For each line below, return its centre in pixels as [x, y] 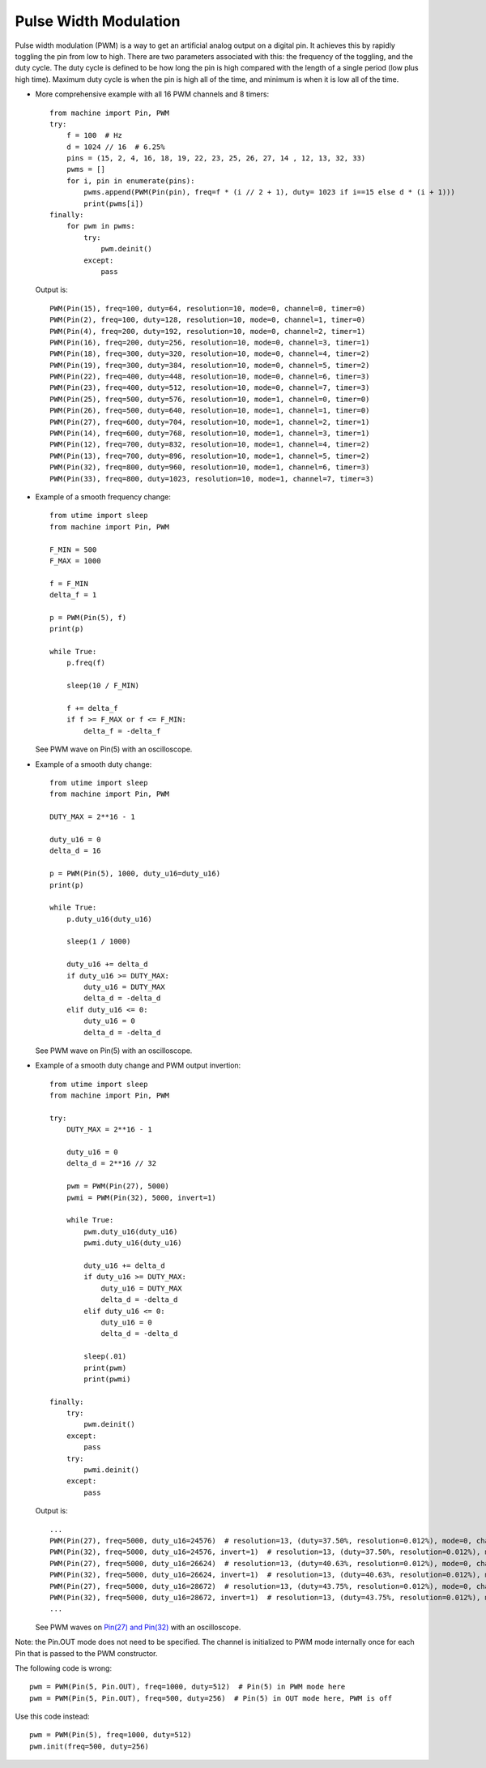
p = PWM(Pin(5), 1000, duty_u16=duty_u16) [135, 874]
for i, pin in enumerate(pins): [130, 181]
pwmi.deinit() [112, 1470]
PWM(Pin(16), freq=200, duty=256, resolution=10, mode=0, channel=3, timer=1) [210, 342]
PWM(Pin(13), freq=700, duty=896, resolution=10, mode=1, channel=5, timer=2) [210, 456]
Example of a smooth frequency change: [103, 497]
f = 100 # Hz [94, 135]
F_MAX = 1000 [75, 561]
